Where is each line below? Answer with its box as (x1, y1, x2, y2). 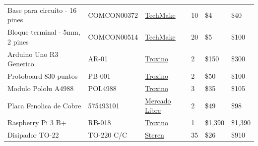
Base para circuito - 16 (7, 4, 77, 15)
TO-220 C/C (88, 130, 128, 140)
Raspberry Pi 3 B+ (7, 117, 66, 128)
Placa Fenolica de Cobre (7, 100, 81, 110)
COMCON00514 (88, 31, 138, 42)
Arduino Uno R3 (7, 49, 59, 59)
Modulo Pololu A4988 (7, 83, 74, 93)
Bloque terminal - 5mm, (7, 27, 80, 37)
